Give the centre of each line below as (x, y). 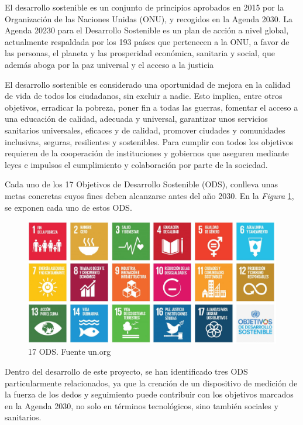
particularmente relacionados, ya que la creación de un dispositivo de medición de (151, 383)
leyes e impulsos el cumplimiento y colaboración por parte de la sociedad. (136, 164)
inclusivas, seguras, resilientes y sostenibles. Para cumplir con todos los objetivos (149, 141)
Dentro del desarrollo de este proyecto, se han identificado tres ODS (126, 371)
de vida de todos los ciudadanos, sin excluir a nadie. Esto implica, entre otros (144, 96)
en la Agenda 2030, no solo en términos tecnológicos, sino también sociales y (142, 405)
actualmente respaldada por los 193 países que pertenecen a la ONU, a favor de (147, 41)
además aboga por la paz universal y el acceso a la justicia (109, 64)
